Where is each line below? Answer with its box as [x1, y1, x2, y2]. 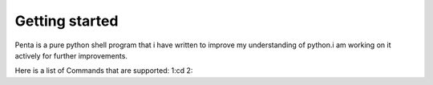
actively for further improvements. [14, 51, 128, 60]
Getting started [14, 12, 119, 30]
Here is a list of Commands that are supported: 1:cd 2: [14, 66, 193, 75]
